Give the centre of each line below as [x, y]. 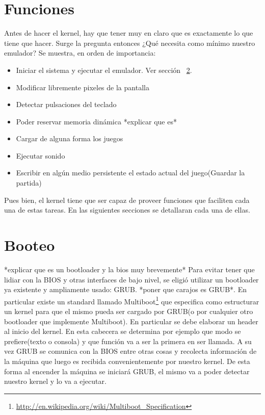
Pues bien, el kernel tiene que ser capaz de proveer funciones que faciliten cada [127, 200]
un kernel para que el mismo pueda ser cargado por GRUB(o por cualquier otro [129, 311]
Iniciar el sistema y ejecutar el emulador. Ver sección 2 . [104, 70]
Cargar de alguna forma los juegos [70, 138]
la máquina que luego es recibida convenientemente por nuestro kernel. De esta [127, 361]
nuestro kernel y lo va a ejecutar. [55, 381]
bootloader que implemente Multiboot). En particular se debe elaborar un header [131, 321]
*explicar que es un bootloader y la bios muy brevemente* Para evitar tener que [129, 269]
